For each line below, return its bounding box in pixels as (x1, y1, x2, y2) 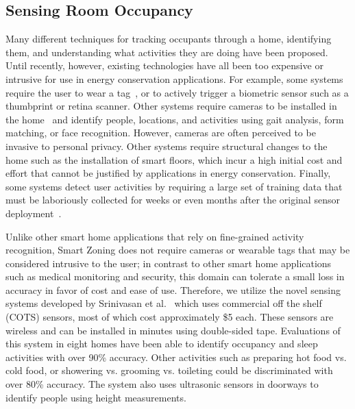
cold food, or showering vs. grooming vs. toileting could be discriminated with (5, 363, 333, 377)
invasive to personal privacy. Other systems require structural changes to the (5, 138, 328, 153)
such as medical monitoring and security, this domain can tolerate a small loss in (5, 269, 345, 284)
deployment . (5, 206, 62, 220)
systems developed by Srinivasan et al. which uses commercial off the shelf (5, 296, 322, 310)
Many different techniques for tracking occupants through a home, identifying (5, 32, 332, 46)
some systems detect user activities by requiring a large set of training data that (5, 179, 343, 193)
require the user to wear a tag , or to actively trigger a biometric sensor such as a (5, 85, 349, 99)
